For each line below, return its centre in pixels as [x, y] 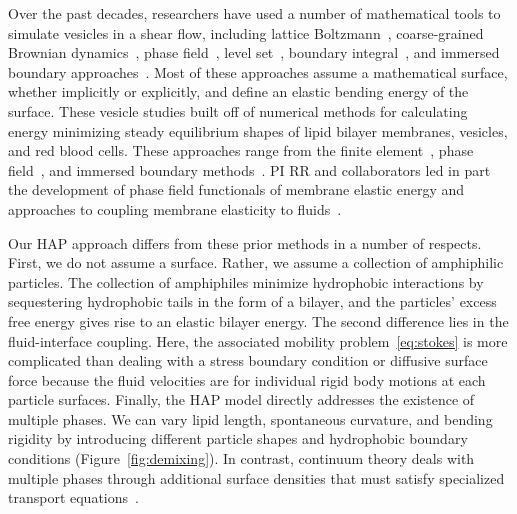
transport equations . [73, 497]
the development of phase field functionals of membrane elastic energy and [236, 189]
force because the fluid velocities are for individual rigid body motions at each [247, 379]
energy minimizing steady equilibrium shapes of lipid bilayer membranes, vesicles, [258, 130]
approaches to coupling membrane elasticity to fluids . [175, 208]
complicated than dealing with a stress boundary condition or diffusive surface [248, 360]
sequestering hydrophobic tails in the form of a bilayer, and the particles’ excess [252, 301]
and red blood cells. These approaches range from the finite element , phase [241, 150]
